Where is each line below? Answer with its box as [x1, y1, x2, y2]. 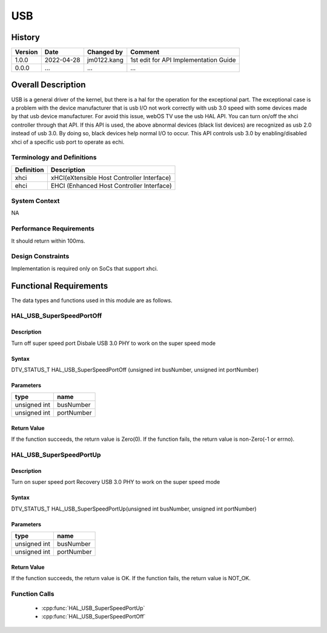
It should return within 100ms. [11, 237, 85, 244]
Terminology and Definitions [11, 153, 97, 162]
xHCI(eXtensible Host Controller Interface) [50, 173, 171, 182]
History [11, 32, 41, 42]
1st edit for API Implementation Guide [130, 56, 236, 64]
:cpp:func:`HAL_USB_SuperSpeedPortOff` [41, 613, 146, 620]
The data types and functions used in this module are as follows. [11, 296, 173, 304]
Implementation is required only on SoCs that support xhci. [11, 264, 159, 272]
